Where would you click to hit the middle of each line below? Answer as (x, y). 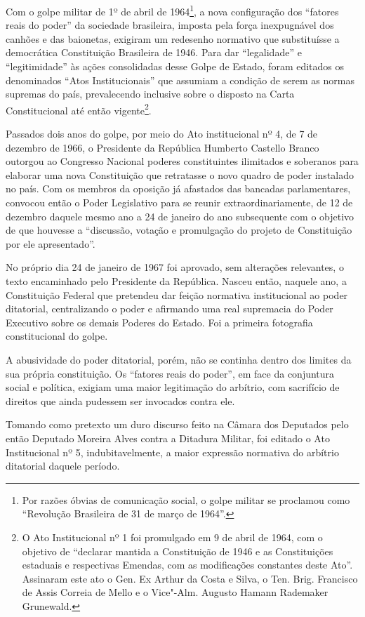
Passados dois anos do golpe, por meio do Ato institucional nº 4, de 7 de (162, 134)
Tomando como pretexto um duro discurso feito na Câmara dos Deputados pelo (177, 424)
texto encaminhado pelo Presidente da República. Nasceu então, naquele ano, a (176, 281)
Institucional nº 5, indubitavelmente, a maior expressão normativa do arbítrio (172, 452)
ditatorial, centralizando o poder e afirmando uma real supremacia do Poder (170, 308)
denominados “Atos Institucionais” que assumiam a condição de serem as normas (180, 80)
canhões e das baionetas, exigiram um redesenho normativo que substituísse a (173, 38)
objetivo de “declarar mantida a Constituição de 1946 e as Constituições (178, 551)
